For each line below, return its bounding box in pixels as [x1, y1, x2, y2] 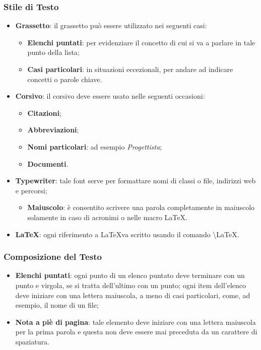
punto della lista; [27, 47, 80, 57]
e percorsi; [15, 185, 47, 195]
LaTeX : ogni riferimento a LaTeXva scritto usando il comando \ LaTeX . [15, 229, 239, 239]
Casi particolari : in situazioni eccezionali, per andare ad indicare [27, 64, 233, 74]
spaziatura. [15, 336, 49, 346]
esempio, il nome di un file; [15, 300, 99, 310]
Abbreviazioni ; [27, 124, 79, 135]
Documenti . [27, 158, 69, 169]
